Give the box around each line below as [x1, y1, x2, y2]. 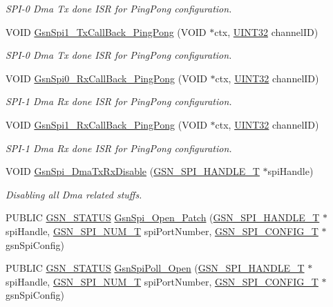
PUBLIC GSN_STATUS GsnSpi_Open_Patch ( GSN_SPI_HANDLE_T [6, 210, 320, 225]
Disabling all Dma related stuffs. [6, 187, 142, 201]
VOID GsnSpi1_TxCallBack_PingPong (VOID [6, 24, 207, 39]
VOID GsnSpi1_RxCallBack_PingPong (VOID [6, 117, 207, 131]
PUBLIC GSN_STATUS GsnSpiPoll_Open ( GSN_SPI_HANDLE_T [6, 261, 305, 275]
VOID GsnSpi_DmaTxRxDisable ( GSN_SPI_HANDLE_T [6, 164, 260, 178]
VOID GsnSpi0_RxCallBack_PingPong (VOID [6, 71, 207, 85]
